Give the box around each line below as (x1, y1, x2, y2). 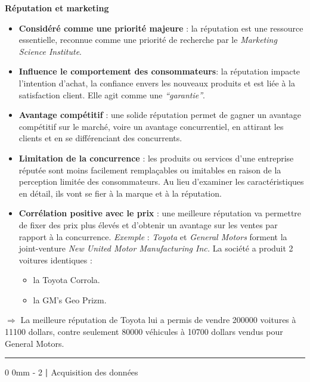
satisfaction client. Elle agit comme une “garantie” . (18, 88, 205, 101)
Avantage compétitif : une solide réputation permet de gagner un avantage (18, 108, 302, 121)
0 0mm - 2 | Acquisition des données (5, 366, 138, 378)
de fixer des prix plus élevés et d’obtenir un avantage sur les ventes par (18, 218, 278, 231)
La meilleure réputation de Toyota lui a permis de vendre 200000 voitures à (20, 313, 296, 326)
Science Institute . (18, 45, 82, 57)
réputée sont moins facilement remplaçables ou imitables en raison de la (18, 163, 281, 176)
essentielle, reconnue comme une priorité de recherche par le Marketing (18, 33, 277, 46)
